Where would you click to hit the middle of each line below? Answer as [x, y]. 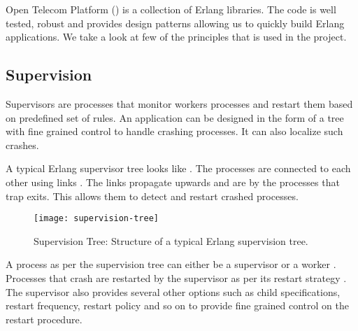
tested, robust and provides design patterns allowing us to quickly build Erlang [175, 23]
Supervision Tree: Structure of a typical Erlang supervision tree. [171, 240]
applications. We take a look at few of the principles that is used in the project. [176, 37]
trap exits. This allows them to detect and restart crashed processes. [152, 196]
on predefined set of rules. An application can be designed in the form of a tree [175, 117]
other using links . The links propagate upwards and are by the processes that [173, 182]
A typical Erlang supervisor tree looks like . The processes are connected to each [178, 168]
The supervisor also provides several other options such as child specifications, [173, 291]
